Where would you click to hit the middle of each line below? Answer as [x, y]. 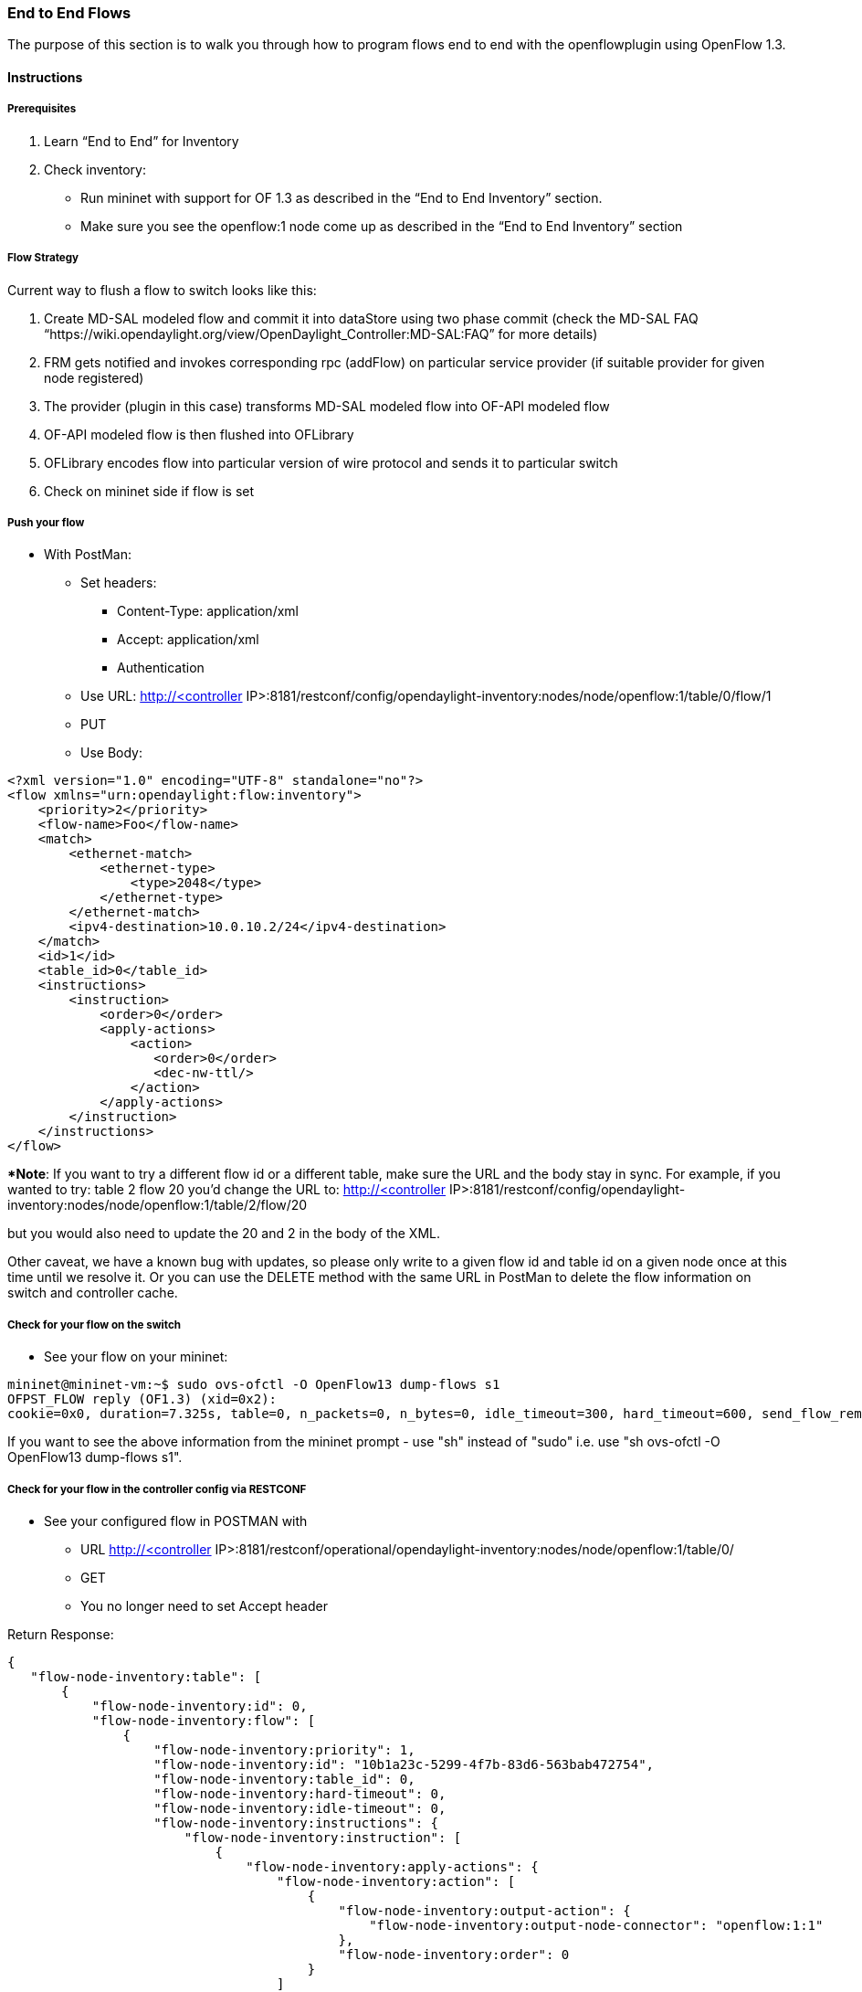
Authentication [161, 668]
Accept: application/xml [188, 640]
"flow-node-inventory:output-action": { [484, 1910]
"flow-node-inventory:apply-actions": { [392, 1866]
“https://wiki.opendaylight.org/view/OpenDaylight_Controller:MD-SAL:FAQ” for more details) [321, 334]
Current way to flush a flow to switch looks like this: [162, 290]
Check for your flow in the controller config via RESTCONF [157, 1489]
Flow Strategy [43, 258]
